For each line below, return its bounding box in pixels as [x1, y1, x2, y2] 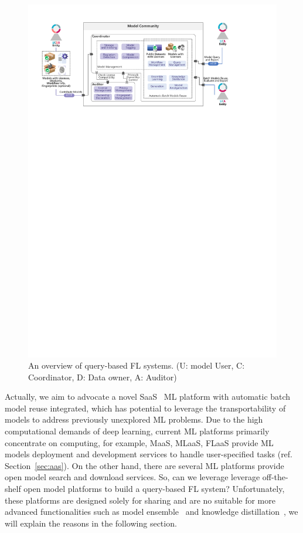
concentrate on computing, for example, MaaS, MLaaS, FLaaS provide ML [5, 436, 274, 448]
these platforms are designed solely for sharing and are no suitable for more [5, 494, 275, 506]
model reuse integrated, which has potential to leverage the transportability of [5, 402, 286, 414]
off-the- [262, 471, 288, 483]
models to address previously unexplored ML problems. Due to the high [5, 413, 263, 426]
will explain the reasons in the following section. [5, 517, 177, 529]
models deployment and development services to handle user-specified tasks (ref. [5, 448, 293, 460]
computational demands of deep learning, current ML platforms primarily [5, 425, 270, 437]
